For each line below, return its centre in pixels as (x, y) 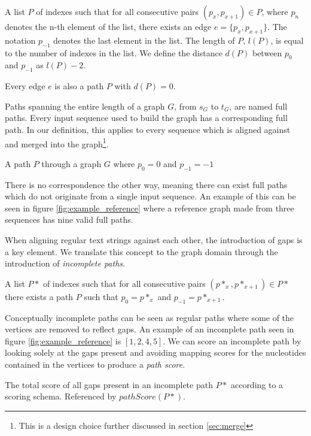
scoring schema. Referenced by (61, 396)
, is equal (287, 40)
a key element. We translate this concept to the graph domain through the (141, 251)
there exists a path (39, 296)
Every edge (25, 86)
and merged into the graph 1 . (57, 143)
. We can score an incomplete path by (232, 340)
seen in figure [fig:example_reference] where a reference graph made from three (150, 208)
